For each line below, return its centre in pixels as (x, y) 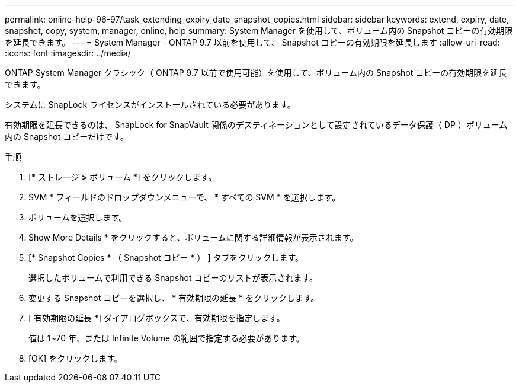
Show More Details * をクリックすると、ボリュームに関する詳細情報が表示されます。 (193, 237)
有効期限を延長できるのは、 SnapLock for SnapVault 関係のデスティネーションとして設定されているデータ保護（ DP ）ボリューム (256, 125)
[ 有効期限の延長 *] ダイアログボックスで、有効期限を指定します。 (157, 318)
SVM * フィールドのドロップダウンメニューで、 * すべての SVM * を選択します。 (185, 197)
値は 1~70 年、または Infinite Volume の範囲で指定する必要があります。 (166, 338)
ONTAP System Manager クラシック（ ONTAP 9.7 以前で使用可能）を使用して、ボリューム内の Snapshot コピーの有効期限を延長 (256, 73)
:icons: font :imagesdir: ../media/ (68, 53)
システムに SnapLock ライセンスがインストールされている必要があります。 (150, 105)
